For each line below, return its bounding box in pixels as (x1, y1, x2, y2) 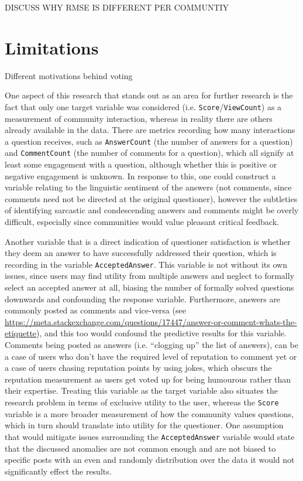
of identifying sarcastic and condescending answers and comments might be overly (5, 204, 299, 216)
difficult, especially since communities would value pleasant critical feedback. (5, 216, 279, 228)
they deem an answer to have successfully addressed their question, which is (5, 247, 277, 259)
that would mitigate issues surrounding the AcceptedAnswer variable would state (5, 430, 295, 442)
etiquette (5, 327, 37, 339)
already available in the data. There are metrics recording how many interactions (5, 124, 295, 136)
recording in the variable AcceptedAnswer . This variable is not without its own (5, 258, 287, 270)
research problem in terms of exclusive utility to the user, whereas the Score (5, 396, 279, 408)
